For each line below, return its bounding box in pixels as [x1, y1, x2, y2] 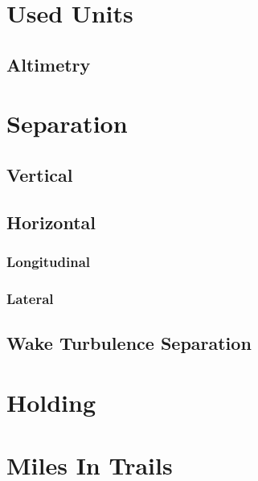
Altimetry [6, 51, 91, 76]
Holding [6, 385, 96, 418]
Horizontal [6, 209, 96, 234]
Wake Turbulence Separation [6, 331, 252, 356]
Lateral [6, 288, 54, 308]
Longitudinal [6, 252, 91, 272]
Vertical [6, 162, 73, 187]
